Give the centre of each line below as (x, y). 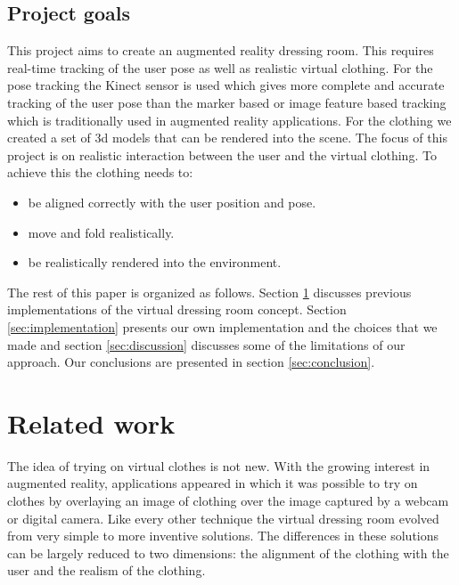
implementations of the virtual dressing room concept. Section (177, 309)
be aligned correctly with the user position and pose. (172, 202)
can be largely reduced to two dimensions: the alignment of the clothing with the (228, 552)
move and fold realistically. (101, 232)
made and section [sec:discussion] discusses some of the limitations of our (206, 344)
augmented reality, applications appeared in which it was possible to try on (213, 483)
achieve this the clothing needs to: (100, 172)
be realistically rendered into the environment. (155, 262)
